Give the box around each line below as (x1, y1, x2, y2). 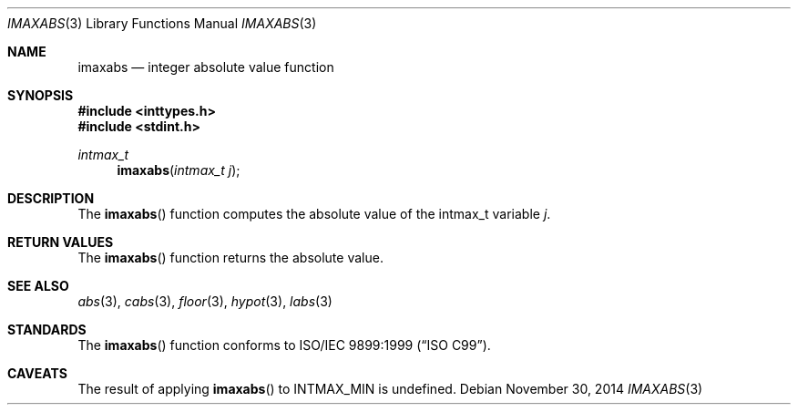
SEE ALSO (7, 278, 69, 294)
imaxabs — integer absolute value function (77, 59, 334, 75)
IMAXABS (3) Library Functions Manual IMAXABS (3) (7, 15, 317, 31)
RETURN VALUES (7, 234, 114, 250)
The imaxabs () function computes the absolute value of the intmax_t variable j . (77, 206, 551, 221)
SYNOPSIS (7, 88, 74, 103)
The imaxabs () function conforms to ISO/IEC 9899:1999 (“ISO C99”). (77, 337, 491, 353)
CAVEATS (7, 366, 67, 381)
